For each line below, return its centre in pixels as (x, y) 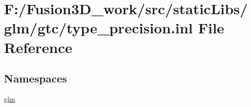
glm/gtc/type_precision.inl (98, 28)
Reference (38, 47)
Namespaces (36, 78)
